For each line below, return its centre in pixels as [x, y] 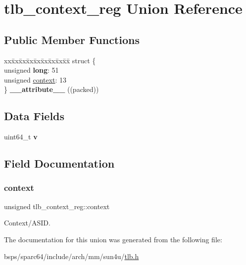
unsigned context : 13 [35, 79]
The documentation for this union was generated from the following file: [113, 239]
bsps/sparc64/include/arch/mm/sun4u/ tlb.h [72, 256]
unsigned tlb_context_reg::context [57, 206]
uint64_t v [21, 137]
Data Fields [34, 116]
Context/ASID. [27, 223]
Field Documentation [59, 163]
